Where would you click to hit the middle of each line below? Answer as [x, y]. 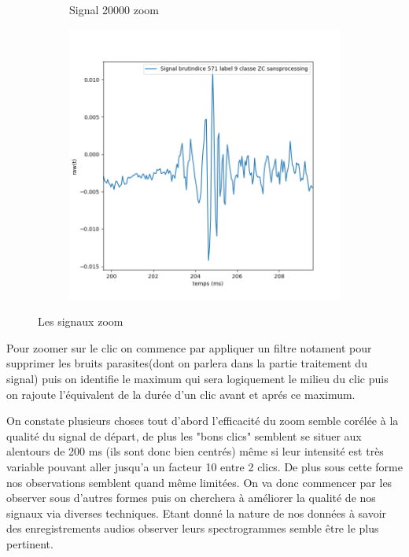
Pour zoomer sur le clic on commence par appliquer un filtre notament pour [189, 347]
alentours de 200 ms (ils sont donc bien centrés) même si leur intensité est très [195, 451]
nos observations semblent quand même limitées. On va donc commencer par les [199, 482]
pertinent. [30, 543]
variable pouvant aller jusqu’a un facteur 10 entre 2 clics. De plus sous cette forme [204, 466]
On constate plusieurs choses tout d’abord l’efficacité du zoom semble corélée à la [203, 421]
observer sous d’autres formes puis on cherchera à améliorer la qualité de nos [191, 498]
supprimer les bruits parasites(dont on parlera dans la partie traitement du [187, 363]
